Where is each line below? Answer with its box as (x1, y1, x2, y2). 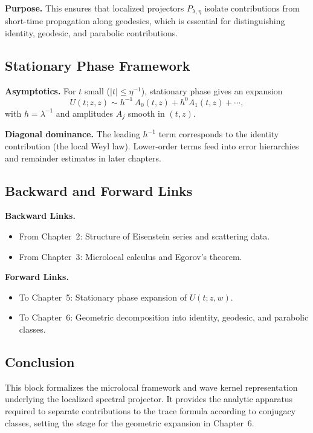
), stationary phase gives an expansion (141, 84, 283, 97)
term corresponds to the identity (158, 128, 279, 140)
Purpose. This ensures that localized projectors (5, 2, 184, 14)
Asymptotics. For (5, 84, 76, 97)
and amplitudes (56, 106, 113, 119)
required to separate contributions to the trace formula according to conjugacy (5, 404, 296, 417)
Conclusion (5, 352, 75, 371)
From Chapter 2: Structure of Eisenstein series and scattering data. (19, 229, 270, 242)
